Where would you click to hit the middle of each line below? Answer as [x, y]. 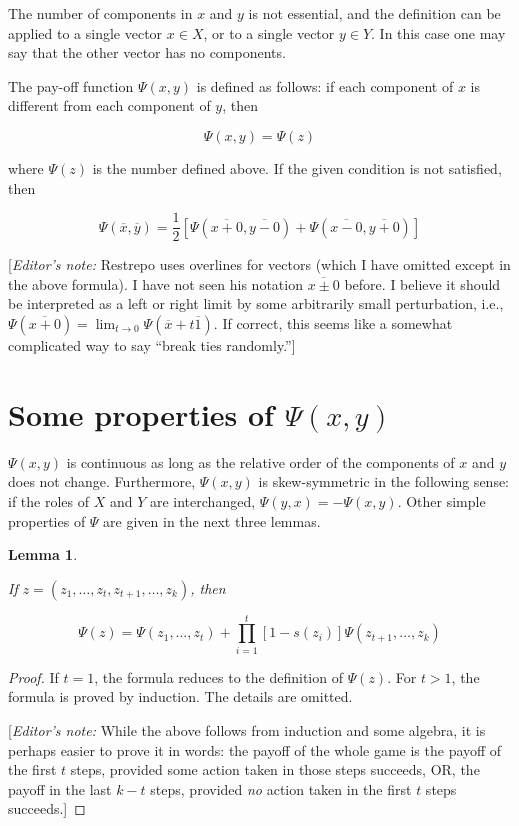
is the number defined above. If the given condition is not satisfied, [297, 167]
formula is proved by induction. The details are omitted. [180, 696]
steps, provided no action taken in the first [281, 788]
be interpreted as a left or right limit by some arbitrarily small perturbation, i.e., [256, 303]
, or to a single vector [269, 32]
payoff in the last [60, 788]
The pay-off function [71, 85]
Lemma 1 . [43, 554]
